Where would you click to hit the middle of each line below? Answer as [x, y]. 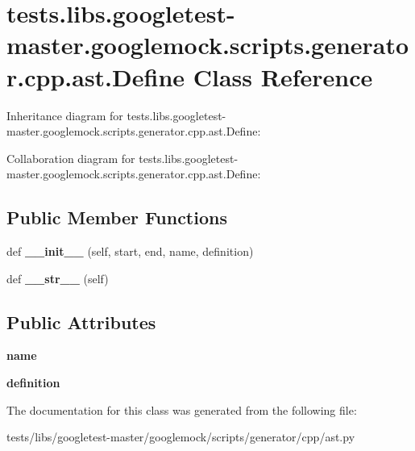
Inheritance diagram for [65, 115]
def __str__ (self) [58, 278]
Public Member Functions [117, 217]
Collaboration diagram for [71, 158]
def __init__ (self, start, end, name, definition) [130, 251]
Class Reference [283, 76]
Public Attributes [81, 322]
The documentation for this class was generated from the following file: [182, 409]
